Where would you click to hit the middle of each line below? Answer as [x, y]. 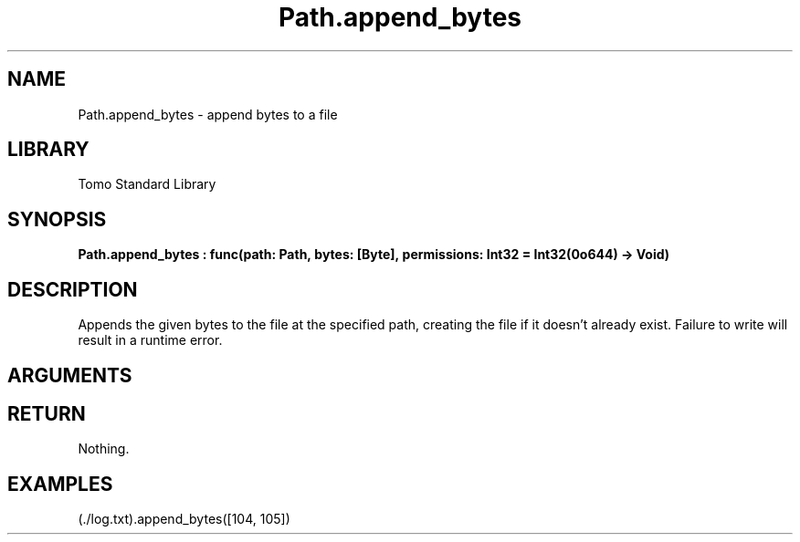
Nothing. [104, 449]
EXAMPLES [60, 484]
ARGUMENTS [70, 375]
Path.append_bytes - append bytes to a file [208, 114]
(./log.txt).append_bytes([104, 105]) [184, 519]
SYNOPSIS [57, 219]
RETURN [47, 413]
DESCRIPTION [73, 289]
